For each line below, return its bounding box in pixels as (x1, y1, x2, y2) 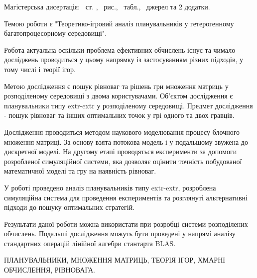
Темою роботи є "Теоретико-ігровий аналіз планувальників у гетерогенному (4, 18, 234, 28)
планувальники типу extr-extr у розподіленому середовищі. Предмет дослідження (4, 100, 253, 110)
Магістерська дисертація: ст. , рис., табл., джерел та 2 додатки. (4, 1, 210, 11)
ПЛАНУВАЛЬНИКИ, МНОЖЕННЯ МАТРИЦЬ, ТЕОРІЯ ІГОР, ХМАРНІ (4, 255, 225, 265)
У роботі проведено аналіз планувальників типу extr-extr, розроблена (4, 182, 216, 192)
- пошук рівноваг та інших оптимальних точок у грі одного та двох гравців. (4, 110, 235, 120)
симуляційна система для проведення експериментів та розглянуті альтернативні (4, 192, 248, 202)
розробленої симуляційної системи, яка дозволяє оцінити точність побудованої (4, 156, 242, 166)
